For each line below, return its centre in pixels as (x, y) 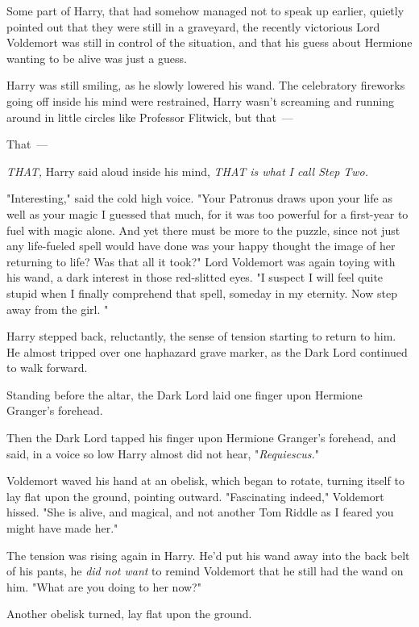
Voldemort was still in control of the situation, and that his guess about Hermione (209, 42)
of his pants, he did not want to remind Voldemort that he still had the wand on (205, 571)
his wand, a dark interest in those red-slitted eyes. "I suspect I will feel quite (195, 277)
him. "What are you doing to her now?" (104, 586)
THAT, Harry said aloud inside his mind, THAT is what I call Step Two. (188, 171)
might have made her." (62, 528)
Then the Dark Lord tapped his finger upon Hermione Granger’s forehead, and (201, 438)
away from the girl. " (58, 309)
